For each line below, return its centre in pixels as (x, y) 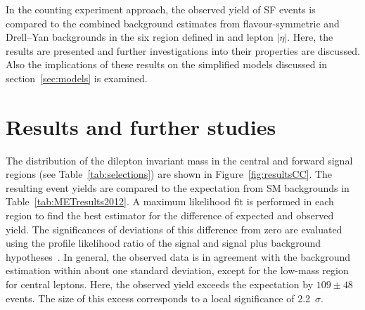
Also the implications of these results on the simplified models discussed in (166, 64)
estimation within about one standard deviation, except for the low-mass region (177, 270)
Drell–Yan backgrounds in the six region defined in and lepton (140, 37)
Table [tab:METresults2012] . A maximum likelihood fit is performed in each (170, 201)
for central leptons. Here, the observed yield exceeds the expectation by (160, 284)
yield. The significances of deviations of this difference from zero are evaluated (174, 229)
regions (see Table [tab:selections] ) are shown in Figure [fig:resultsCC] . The (169, 174)
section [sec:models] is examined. (77, 78)
